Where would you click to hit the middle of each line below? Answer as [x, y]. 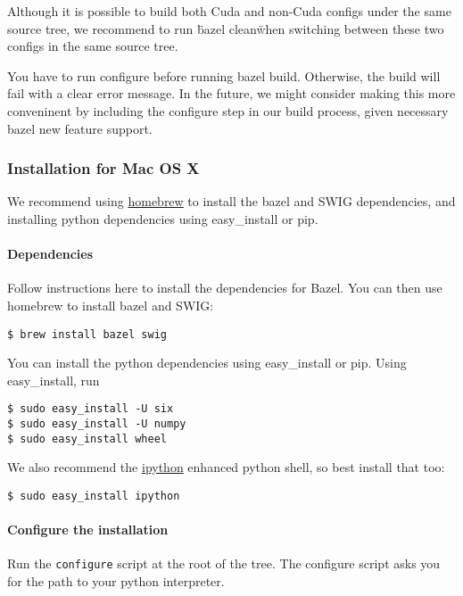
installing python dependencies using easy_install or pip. [163, 218]
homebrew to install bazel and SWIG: [111, 305]
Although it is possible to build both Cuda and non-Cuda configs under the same [229, 11]
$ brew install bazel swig [87, 334]
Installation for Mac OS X [103, 168]
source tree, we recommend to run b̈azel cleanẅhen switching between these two [226, 28]
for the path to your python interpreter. [116, 581]
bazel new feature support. [80, 128]
